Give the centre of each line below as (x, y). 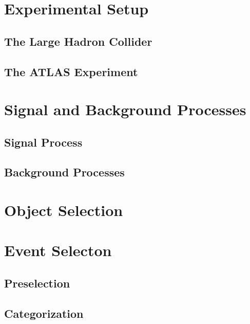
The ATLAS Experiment (71, 71)
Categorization (44, 313)
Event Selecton (58, 250)
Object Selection (64, 210)
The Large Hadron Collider (78, 41)
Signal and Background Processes (125, 109)
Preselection (37, 283)
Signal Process (43, 142)
